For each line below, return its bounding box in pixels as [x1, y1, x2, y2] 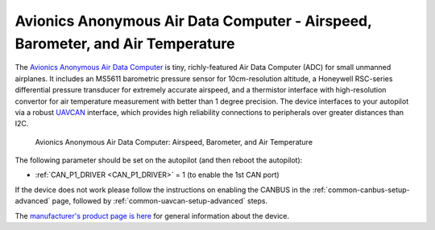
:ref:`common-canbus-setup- [312, 185, 410, 195]
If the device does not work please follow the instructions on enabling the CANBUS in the [14, 185, 311, 195]
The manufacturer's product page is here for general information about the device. [14, 211, 290, 220]
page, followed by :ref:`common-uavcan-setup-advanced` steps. [52, 196, 268, 206]
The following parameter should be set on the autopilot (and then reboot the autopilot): [14, 155, 303, 165]
